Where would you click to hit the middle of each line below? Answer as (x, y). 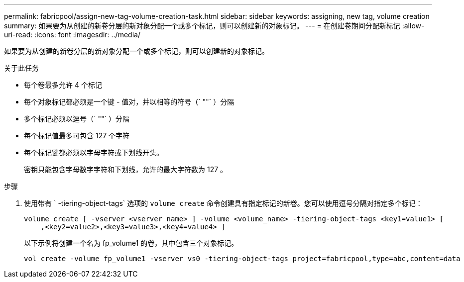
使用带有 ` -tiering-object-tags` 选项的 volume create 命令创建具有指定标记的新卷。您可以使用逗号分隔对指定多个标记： (223, 203)
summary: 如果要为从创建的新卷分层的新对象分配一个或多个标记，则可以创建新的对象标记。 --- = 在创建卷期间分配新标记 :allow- (214, 26)
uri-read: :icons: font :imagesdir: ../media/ (72, 35)
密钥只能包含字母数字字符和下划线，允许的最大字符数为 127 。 (126, 169)
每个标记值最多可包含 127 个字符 (77, 136)
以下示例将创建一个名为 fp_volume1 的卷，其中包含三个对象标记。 (131, 243)
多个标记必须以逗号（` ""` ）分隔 (77, 119)
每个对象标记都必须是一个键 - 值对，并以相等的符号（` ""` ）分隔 (129, 102)
